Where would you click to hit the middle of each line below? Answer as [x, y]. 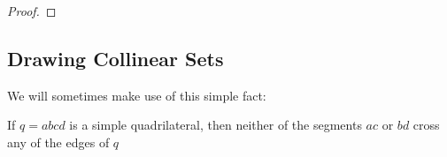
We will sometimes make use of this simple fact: [137, 95]
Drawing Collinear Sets [116, 58]
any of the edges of [58, 142]
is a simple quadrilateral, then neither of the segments [216, 125]
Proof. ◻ [32, 11]
